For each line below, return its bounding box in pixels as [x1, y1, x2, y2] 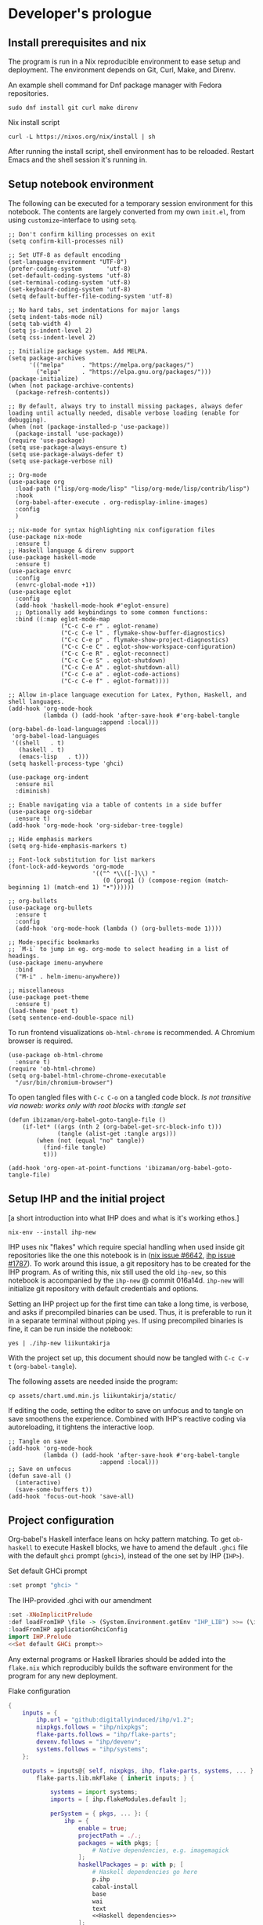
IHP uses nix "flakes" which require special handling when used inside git [8, 1242, 245, 1251]
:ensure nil [15, 780, 55, 788]
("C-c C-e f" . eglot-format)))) [60, 677, 170, 685]
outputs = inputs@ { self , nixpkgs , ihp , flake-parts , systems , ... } [22, 1766, 254, 1775]
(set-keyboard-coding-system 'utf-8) [8, 285, 131, 293]
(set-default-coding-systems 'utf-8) [8, 272, 131, 280]
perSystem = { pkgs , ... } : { [49, 1810, 149, 1818]
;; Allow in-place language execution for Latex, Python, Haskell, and [8, 690, 247, 699]
